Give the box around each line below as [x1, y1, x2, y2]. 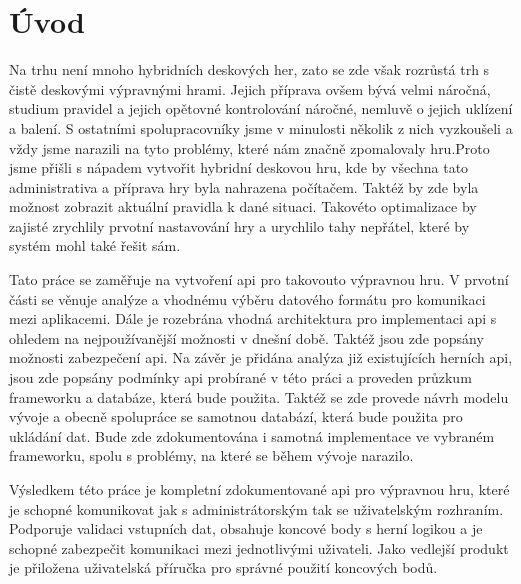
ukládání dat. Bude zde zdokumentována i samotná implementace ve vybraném [9, 425, 495, 446]
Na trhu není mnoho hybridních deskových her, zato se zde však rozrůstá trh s [9, 59, 490, 80]
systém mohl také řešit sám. [9, 235, 181, 256]
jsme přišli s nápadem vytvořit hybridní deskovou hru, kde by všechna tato [9, 157, 469, 178]
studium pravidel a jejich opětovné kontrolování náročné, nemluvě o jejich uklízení [9, 98, 513, 119]
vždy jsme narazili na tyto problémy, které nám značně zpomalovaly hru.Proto [9, 137, 490, 158]
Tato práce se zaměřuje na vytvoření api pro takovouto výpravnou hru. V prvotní [9, 269, 509, 290]
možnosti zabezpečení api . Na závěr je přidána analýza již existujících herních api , [9, 347, 513, 368]
